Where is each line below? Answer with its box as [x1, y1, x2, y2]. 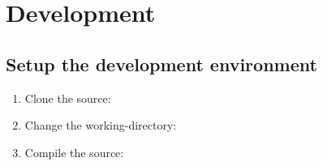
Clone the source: [24, 89, 111, 106]
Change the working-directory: [24, 117, 177, 134]
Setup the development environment [6, 51, 317, 76]
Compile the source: [24, 143, 124, 160]
